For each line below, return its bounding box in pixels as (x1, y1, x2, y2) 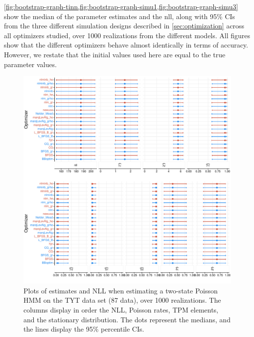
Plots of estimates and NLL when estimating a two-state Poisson (23, 285, 218, 295)
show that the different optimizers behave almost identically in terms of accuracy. (4, 40, 248, 50)
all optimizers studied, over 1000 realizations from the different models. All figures (4, 30, 251, 40)
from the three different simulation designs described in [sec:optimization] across (4, 21, 245, 31)
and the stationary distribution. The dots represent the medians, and (23, 314, 231, 324)
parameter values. (4, 59, 57, 69)
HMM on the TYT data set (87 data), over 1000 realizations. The (23, 295, 221, 305)
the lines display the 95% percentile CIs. (23, 324, 144, 334)
